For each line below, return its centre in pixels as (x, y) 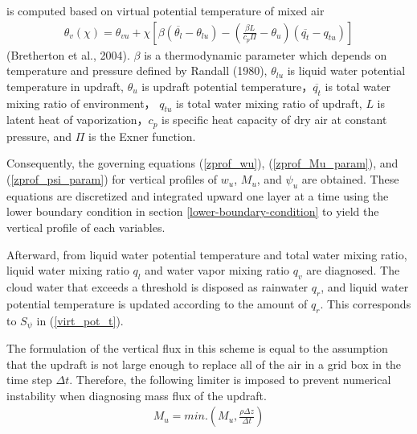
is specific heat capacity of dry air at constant (274, 120)
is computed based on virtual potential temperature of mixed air (166, 10)
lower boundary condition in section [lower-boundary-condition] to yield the (193, 211)
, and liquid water (365, 287)
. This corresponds (366, 303)
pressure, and (39, 136)
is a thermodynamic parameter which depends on (266, 54)
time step (29, 380)
